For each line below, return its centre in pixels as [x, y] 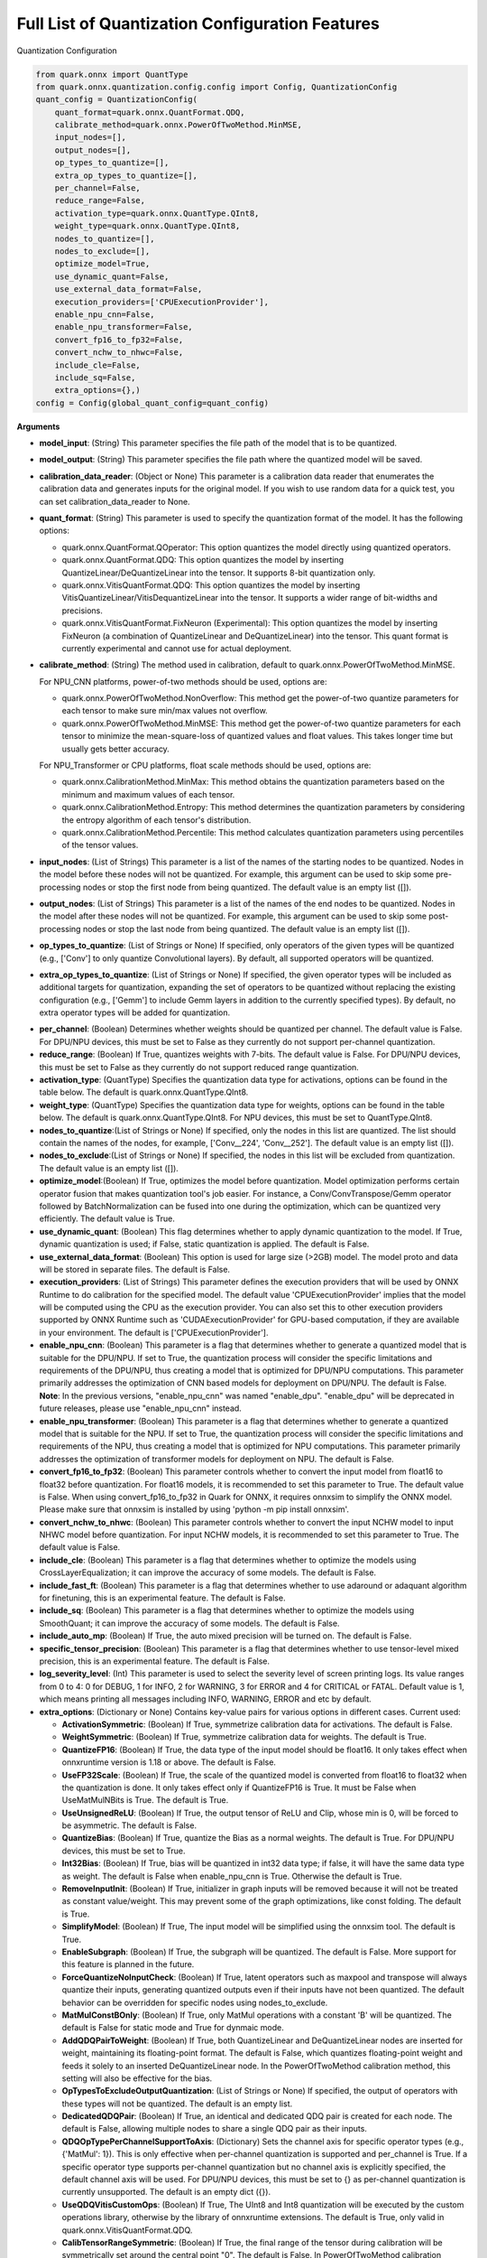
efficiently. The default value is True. [107, 1218]
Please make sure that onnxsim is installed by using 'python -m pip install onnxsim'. [194, 1509]
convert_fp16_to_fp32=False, [119, 340]
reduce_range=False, [100, 201]
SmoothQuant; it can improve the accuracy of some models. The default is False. [189, 1623]
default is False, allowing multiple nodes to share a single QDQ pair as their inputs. [214, 2129]
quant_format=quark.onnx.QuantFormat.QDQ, [150, 112]
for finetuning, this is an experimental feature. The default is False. [162, 1598]
